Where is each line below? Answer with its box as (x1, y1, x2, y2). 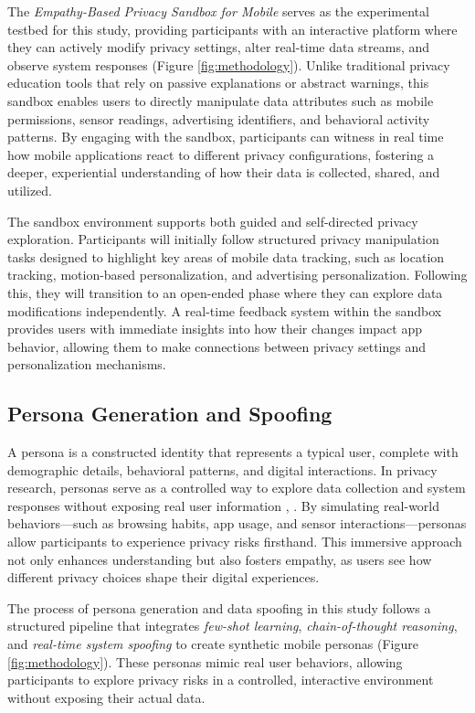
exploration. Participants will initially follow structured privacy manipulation (7, 229, 439, 249)
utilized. (7, 180, 53, 199)
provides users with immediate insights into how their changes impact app (7, 319, 423, 338)
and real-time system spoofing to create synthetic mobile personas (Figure (7, 634, 418, 654)
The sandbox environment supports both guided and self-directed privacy (7, 211, 418, 230)
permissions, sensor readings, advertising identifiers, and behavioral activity (7, 109, 430, 128)
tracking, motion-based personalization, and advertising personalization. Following (7, 265, 468, 284)
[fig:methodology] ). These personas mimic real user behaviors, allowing (7, 652, 403, 671)
